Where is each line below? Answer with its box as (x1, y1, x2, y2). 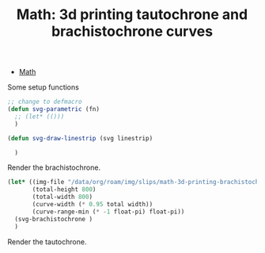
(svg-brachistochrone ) (14, 215, 93, 223)
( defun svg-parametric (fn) (7, 105, 100, 113)
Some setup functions (7, 82, 80, 92)
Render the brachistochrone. (7, 163, 100, 172)
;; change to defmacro (7, 98, 82, 106)
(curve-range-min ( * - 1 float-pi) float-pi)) (32, 208, 185, 216)
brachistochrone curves (51, 22, 214, 40)
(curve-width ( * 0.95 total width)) (32, 201, 153, 209)
